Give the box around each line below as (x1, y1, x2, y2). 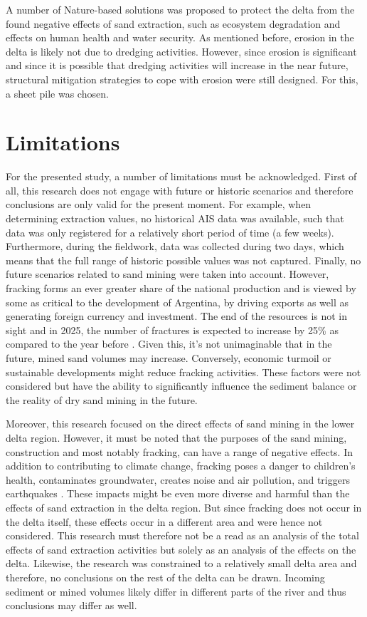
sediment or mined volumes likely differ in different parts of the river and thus (6, 584, 346, 598)
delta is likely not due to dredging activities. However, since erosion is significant (6, 43, 357, 58)
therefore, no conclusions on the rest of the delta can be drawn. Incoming (6, 569, 325, 584)
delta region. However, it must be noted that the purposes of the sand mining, (6, 430, 347, 445)
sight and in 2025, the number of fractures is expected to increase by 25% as (6, 322, 339, 337)
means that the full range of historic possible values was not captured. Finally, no (6, 252, 361, 267)
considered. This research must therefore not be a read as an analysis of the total (6, 528, 359, 543)
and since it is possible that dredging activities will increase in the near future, (6, 58, 349, 73)
